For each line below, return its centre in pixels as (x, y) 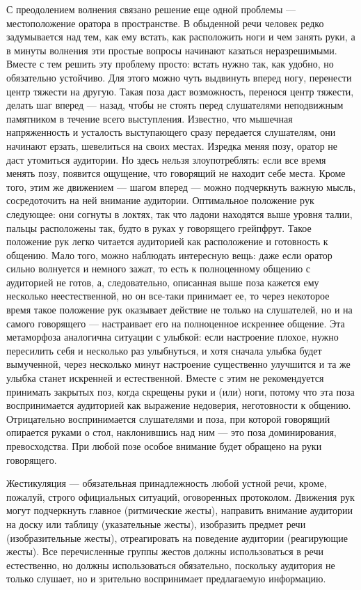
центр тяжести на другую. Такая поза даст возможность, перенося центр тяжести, (180, 91)
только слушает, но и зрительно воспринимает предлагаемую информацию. (166, 579)
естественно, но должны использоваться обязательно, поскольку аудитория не (171, 565)
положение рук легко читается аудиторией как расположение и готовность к (167, 241)
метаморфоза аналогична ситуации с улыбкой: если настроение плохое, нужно (173, 337)
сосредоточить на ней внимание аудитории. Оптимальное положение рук (160, 200)
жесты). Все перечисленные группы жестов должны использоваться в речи (165, 551)
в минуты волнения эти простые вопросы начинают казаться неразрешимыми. (172, 50)
